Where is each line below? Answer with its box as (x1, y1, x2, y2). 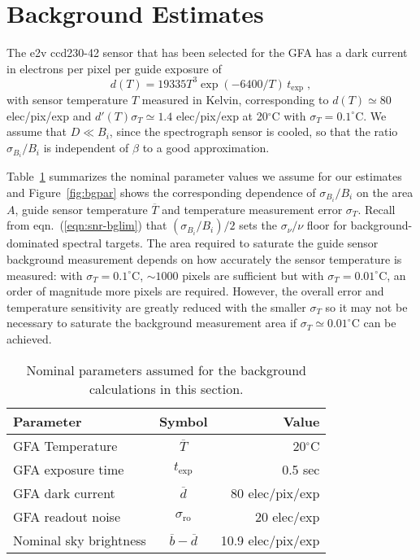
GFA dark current (13, 483, 115, 502)
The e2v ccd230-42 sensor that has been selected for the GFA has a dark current (6, 44, 408, 61)
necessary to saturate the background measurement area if (6, 314, 297, 331)
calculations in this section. (89, 378, 244, 398)
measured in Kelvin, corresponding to (141, 91, 329, 108)
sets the (239, 217, 277, 234)
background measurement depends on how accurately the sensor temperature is (6, 251, 402, 268)
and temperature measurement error (162, 200, 343, 217)
